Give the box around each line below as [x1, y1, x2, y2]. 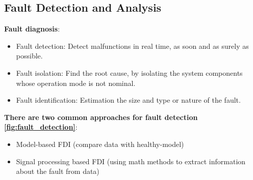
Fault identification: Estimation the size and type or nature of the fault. [16, 95, 241, 105]
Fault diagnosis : [4, 23, 60, 34]
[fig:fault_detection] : [4, 122, 78, 132]
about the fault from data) [16, 166, 99, 176]
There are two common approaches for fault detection [4, 111, 198, 122]
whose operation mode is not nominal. [16, 77, 136, 88]
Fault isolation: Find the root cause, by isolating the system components [16, 67, 243, 78]
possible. [16, 50, 43, 61]
